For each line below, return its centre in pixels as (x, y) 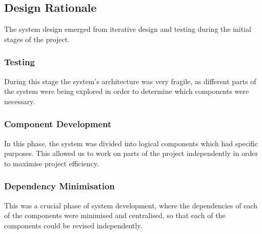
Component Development (58, 124)
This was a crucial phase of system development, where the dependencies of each (131, 205)
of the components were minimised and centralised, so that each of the (115, 215)
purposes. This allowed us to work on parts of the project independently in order (131, 153)
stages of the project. (37, 39)
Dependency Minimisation (59, 186)
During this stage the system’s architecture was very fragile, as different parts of (130, 81)
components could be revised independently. (73, 225)
